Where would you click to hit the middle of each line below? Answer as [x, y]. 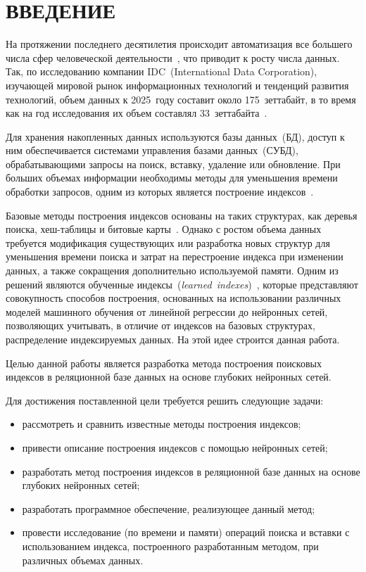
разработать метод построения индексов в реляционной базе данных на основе [191, 471]
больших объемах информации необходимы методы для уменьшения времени [172, 178]
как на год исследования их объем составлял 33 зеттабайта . [137, 113]
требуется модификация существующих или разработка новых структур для [168, 242]
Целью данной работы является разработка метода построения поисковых [164, 363]
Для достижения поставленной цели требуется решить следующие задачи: [165, 400]
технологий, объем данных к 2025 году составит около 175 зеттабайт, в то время [181, 99]
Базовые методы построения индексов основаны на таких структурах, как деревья [182, 215]
